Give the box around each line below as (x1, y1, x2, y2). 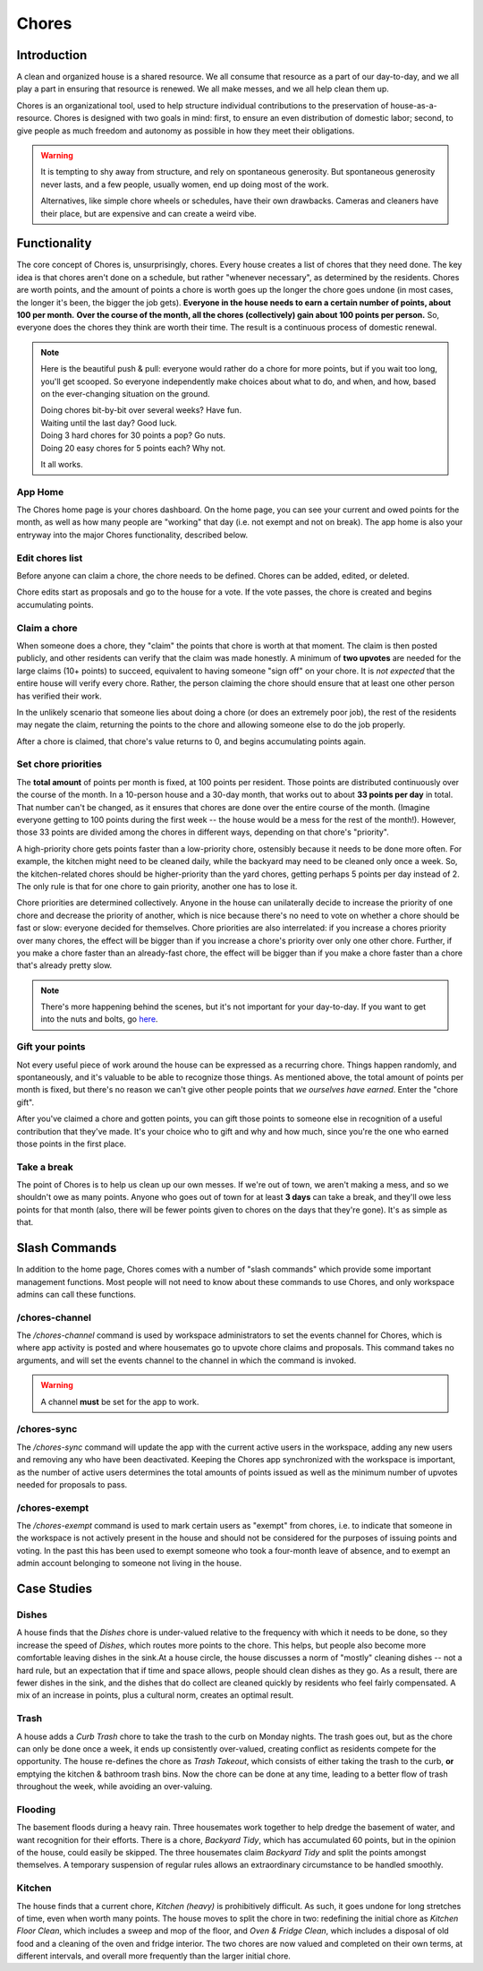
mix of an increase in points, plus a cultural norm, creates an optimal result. (16, 1690, 294, 1701)
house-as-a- (390, 99, 437, 111)
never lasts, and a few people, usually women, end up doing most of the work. (40, 179, 329, 190)
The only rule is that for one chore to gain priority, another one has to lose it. (16, 880, 298, 891)
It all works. (40, 458, 84, 469)
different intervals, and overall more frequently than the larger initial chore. (16, 1950, 291, 1961)
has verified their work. (16, 690, 102, 701)
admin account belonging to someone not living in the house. (16, 1558, 242, 1569)
